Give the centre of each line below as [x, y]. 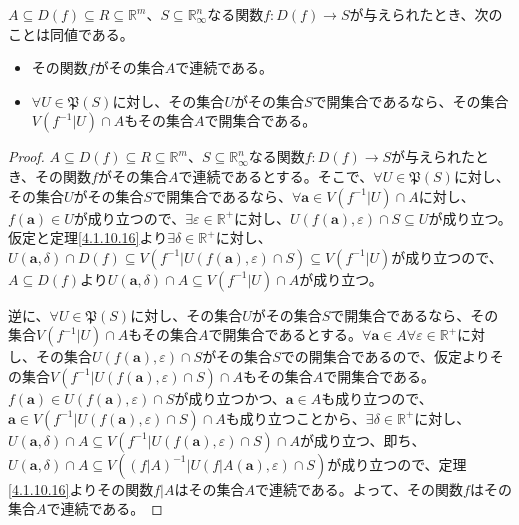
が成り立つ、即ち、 [362, 439]
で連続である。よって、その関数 [359, 488]
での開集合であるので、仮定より [385, 356]
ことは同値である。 [71, 33]
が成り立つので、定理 [397, 463]
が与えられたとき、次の [426, 14]
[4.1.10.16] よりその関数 [81, 488]
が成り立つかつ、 [230, 397]
